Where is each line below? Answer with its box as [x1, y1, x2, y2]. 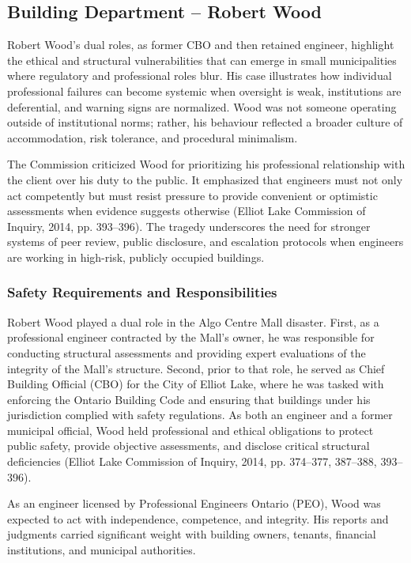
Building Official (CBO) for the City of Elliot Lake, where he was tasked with [7, 376, 384, 392]
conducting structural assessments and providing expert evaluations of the [7, 344, 366, 361]
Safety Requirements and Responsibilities [7, 282, 277, 302]
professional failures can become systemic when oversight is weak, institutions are [7, 82, 402, 99]
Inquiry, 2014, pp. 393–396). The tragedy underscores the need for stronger [7, 217, 371, 234]
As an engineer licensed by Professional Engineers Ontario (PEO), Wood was [7, 495, 381, 512]
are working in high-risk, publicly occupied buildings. [7, 248, 265, 265]
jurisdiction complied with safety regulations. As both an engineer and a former [7, 406, 393, 423]
